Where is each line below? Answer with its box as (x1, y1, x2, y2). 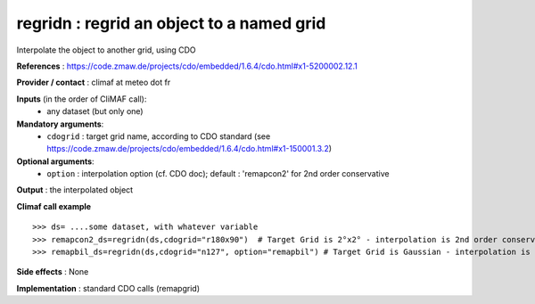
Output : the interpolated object (16, 185, 134, 195)
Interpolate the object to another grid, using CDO (16, 45, 196, 55)
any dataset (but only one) (46, 106, 144, 117)
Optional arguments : (16, 156, 95, 167)
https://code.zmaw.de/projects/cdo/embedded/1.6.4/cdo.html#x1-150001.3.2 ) (46, 144, 333, 154)
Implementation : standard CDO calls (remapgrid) (16, 283, 201, 293)
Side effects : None (16, 267, 89, 277)
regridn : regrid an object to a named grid (16, 13, 326, 33)
